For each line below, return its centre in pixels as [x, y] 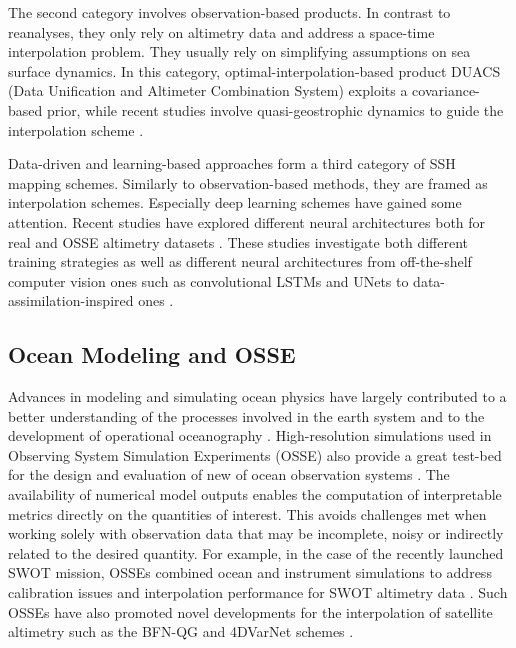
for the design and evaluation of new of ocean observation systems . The [229, 474]
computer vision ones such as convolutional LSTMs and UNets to [208, 280]
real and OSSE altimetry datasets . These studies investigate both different [238, 241]
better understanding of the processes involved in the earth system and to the [246, 415]
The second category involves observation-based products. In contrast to [229, 12]
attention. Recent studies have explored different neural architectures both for [247, 221]
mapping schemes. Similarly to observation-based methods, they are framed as [248, 182]
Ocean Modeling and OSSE [152, 354]
